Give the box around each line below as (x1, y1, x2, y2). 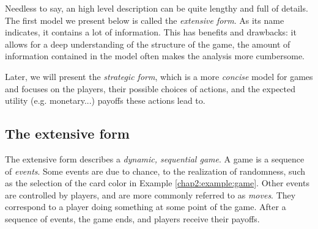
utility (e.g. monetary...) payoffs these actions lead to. (5, 94, 205, 107)
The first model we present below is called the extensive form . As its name (5, 13, 284, 26)
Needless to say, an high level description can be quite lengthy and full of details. (5, 2, 308, 14)
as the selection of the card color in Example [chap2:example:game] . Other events (5, 176, 309, 189)
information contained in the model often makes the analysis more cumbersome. (5, 49, 305, 62)
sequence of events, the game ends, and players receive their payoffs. (5, 212, 260, 225)
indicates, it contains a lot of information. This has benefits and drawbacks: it (5, 26, 297, 38)
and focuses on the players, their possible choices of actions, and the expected (5, 82, 296, 95)
